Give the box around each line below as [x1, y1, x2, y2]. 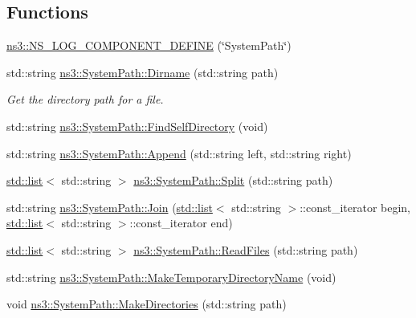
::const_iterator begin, [300, 198, 410, 215]
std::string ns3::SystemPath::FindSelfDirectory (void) [6, 117, 268, 134]
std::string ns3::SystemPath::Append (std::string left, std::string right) [6, 145, 352, 161]
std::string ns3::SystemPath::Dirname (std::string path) [6, 63, 279, 80]
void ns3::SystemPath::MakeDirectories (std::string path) [6, 296, 287, 312]
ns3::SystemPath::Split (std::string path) [133, 172, 333, 189]
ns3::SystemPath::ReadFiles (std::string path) [133, 241, 358, 258]
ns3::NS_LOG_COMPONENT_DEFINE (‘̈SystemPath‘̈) [6, 37, 292, 54]
